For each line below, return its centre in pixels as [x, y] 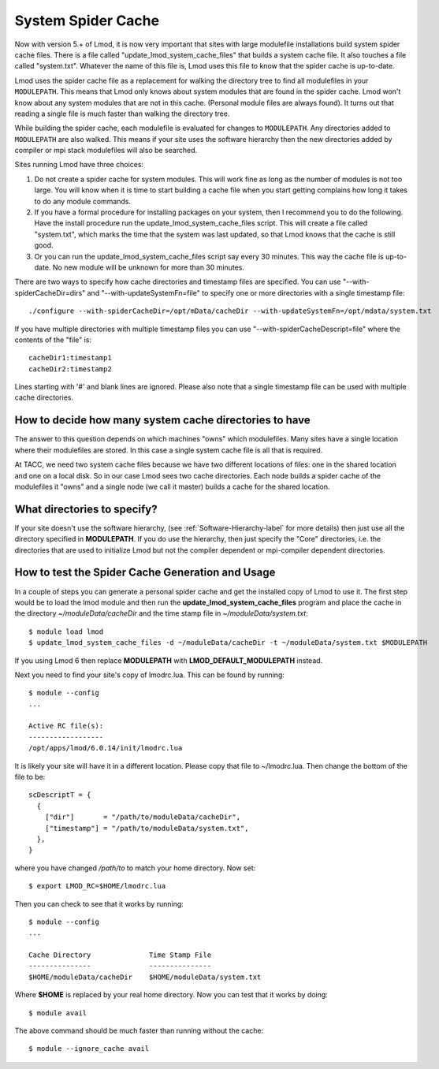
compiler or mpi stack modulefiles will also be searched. [106, 151]
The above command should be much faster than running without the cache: [139, 1031]
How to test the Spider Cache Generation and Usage [145, 573]
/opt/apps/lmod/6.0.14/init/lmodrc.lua [106, 748]
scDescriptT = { [60, 795]
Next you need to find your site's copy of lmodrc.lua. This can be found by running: [150, 675]
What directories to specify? [86, 509]
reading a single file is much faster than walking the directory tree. [122, 114]
